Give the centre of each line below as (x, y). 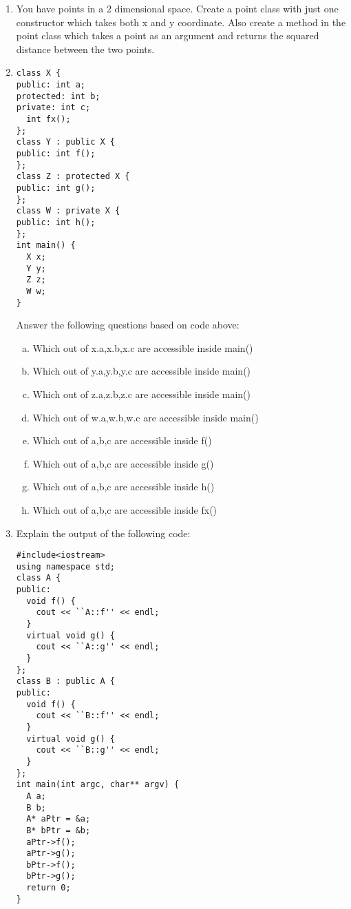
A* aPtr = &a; (58, 819)
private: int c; (53, 108)
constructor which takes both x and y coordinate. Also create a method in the (181, 22)
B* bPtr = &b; (58, 830)
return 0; (49, 888)
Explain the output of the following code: (103, 533)
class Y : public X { (65, 142)
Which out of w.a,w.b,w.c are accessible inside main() (146, 417)
